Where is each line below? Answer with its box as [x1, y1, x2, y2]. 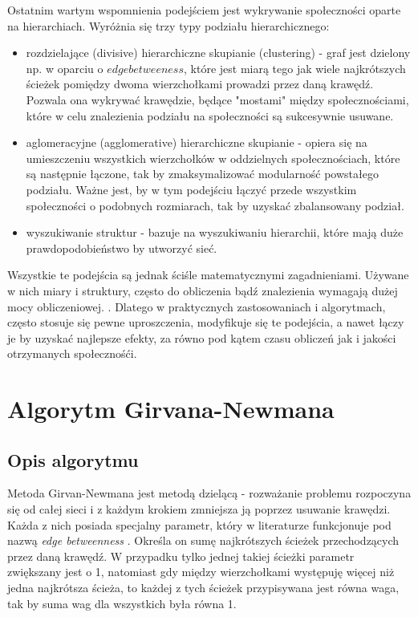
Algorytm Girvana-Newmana [7, 392, 335, 425]
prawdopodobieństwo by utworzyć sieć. [26, 239, 217, 256]
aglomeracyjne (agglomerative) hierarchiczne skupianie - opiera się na [26, 134, 367, 151]
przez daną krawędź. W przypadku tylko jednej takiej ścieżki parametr [7, 547, 355, 564]
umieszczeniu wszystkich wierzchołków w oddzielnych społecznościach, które [26, 149, 400, 166]
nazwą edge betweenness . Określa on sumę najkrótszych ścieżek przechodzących [7, 532, 400, 549]
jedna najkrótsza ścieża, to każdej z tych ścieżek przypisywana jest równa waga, [7, 579, 400, 596]
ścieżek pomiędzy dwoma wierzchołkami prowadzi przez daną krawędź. [26, 75, 374, 92]
